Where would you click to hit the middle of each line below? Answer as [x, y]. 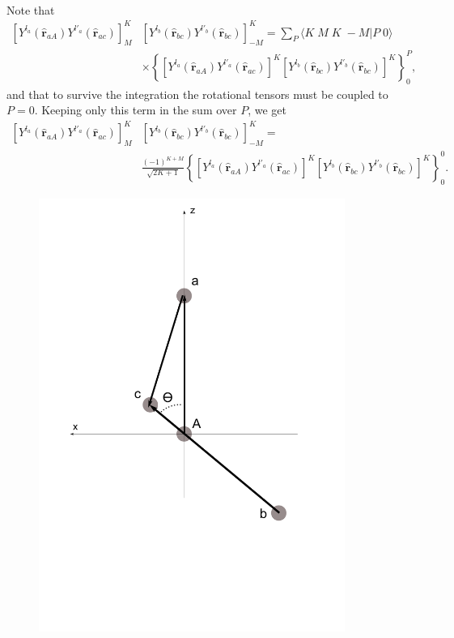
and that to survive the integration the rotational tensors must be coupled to [197, 94]
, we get [267, 110]
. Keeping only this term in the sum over [136, 110]
